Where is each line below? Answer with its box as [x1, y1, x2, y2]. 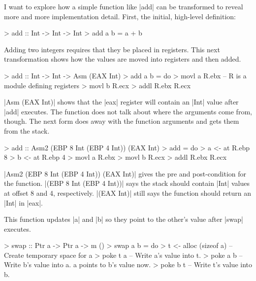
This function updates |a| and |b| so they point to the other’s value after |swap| [4, 214, 243, 224]
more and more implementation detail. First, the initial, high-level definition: [4, 11, 236, 21]
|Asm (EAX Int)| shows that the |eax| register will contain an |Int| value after [4, 97, 239, 107]
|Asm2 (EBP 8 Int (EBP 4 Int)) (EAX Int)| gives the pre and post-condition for [4, 168, 247, 178]
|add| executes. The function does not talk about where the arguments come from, [4, 106, 252, 116]
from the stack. [4, 125, 50, 136]
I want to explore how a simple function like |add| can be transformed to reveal [4, 1, 243, 11]
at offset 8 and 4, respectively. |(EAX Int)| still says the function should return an [4, 187, 252, 198]
